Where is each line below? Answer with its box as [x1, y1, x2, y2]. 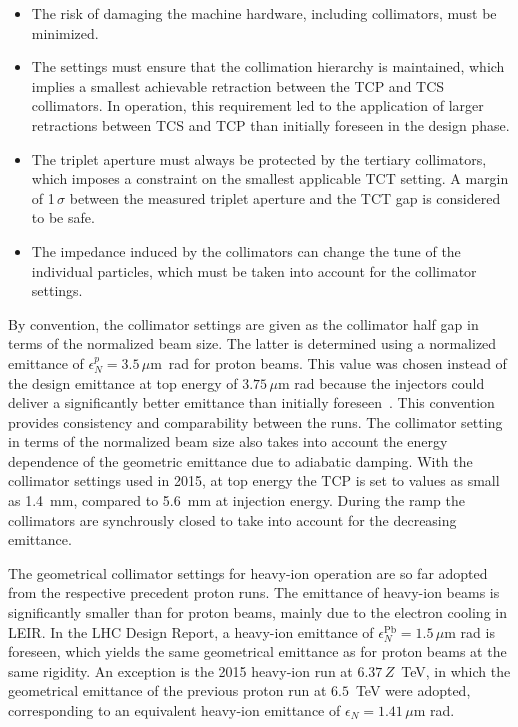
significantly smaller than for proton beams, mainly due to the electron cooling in [8, 602, 507, 623]
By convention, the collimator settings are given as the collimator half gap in [8, 313, 479, 334]
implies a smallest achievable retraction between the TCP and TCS [31, 75, 445, 96]
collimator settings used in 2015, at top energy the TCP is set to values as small [8, 470, 500, 491]
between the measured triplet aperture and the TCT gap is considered [69, 187, 501, 208]
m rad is [444, 621, 495, 642]
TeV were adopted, [355, 680, 471, 701]
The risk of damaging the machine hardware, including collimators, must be [31, 3, 497, 23]
